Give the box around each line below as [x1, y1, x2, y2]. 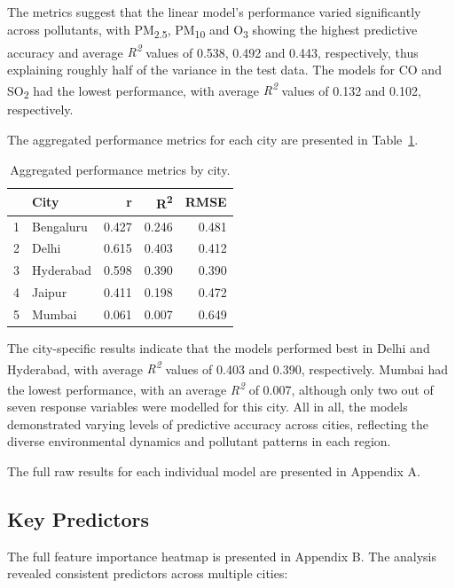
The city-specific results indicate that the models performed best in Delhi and [7, 339, 430, 357]
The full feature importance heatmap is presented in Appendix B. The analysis [7, 546, 437, 565]
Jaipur [32, 283, 67, 302]
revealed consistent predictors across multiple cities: [7, 564, 288, 583]
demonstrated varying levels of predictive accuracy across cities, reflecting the [7, 414, 429, 433]
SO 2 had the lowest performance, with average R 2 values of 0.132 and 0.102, [7, 78, 421, 102]
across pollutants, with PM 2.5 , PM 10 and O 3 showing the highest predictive [7, 20, 418, 41]
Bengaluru [32, 216, 88, 235]
